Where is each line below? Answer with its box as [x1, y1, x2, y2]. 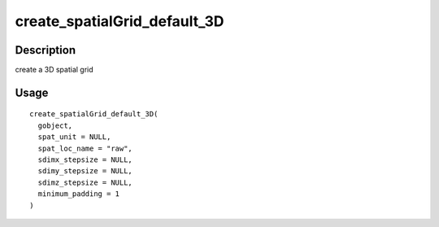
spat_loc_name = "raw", [37, 143, 133, 153]
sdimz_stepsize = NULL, [37, 177, 133, 187]
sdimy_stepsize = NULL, [37, 167, 133, 176]
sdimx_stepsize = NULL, [37, 155, 133, 164]
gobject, [37, 120, 73, 130]
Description [15, 43, 76, 57]
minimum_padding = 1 [37, 190, 120, 199]
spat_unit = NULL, [37, 133, 111, 142]
